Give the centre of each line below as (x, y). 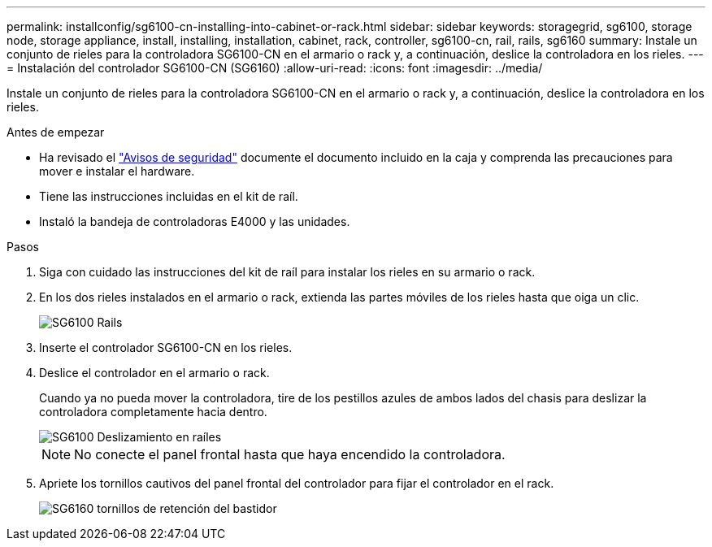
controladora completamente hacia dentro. (153, 412)
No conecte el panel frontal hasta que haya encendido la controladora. (290, 454)
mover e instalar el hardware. (117, 171)
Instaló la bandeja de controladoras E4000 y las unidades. (195, 221)
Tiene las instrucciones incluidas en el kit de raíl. (169, 196)
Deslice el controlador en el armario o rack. (154, 373)
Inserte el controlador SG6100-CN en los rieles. (166, 347)
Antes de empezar (56, 132)
